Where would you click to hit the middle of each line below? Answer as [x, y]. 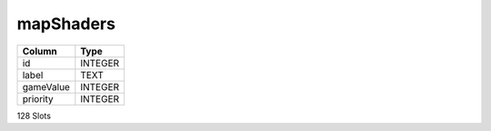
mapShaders [66, 24]
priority [38, 98]
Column [40, 51]
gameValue [46, 86]
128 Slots [34, 116]
